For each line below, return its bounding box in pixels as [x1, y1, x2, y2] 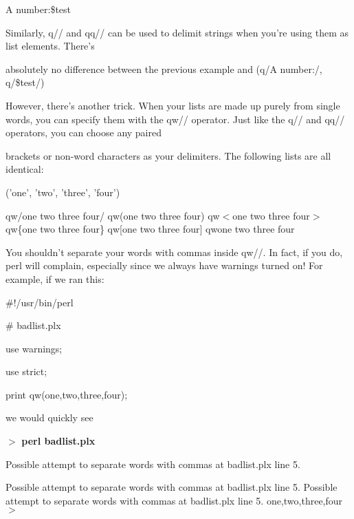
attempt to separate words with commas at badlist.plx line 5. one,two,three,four [5, 493, 343, 507]
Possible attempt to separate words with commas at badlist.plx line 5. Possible [5, 480, 338, 494]
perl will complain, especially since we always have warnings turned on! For [5, 258, 323, 273]
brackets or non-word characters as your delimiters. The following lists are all [5, 148, 331, 162]
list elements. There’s [5, 39, 95, 53]
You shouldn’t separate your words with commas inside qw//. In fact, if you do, [5, 244, 343, 259]
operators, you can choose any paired [5, 125, 162, 140]
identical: [5, 162, 44, 176]
